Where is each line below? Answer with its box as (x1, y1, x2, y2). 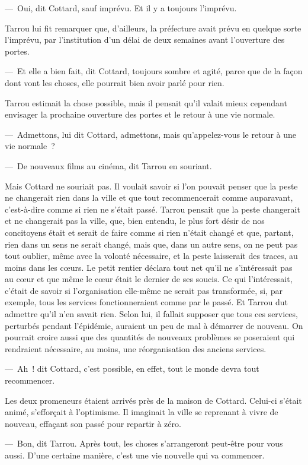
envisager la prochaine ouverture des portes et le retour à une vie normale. (5, 108, 275, 121)
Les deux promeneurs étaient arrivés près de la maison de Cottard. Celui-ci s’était (5, 394, 302, 406)
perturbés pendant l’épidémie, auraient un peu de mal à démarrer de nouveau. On (5, 319, 303, 331)
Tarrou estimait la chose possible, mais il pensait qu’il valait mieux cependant (5, 96, 287, 109)
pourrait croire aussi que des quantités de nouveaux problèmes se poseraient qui (5, 331, 295, 343)
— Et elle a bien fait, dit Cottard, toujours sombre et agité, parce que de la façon (5, 65, 303, 77)
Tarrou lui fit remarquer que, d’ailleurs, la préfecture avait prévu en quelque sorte (5, 21, 301, 34)
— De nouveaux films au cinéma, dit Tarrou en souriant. (5, 159, 212, 172)
